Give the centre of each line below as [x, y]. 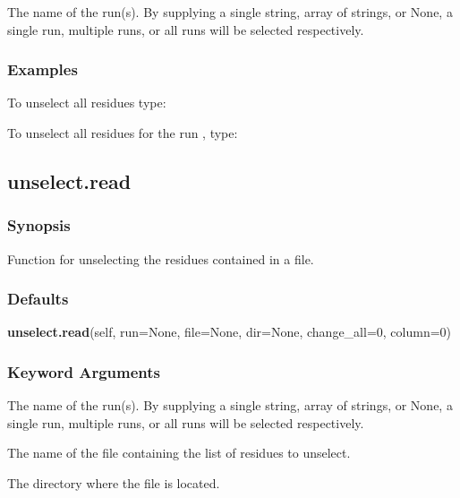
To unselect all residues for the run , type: [123, 133]
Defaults [38, 299]
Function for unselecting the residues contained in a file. [161, 258]
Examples [43, 69]
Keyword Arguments [84, 371]
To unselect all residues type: [87, 103]
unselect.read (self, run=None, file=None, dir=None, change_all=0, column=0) [230, 332]
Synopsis [39, 225]
